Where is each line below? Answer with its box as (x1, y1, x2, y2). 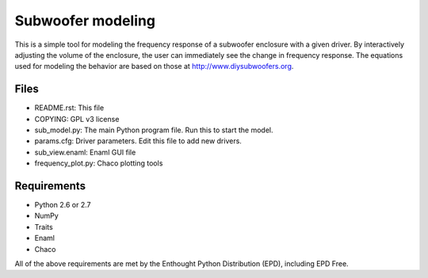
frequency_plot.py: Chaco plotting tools (34, 158, 163, 168)
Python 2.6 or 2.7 (34, 200, 91, 210)
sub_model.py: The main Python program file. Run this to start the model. (34, 125, 273, 135)
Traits (34, 222, 53, 231)
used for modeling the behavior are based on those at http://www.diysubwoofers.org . (14, 62, 294, 71)
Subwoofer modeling (14, 12, 156, 29)
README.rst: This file (34, 103, 105, 112)
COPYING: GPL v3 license (34, 114, 120, 124)
